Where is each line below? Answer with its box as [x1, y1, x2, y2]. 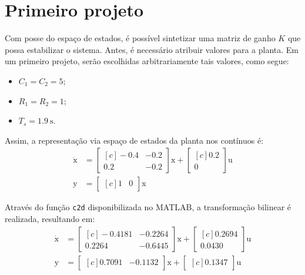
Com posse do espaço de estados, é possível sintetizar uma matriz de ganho [5, 32, 276, 44]
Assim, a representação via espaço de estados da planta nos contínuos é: [5, 134, 264, 146]
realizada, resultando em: [5, 213, 95, 224]
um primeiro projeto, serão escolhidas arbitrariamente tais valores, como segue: [5, 55, 289, 67]
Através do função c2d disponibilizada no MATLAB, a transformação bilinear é [5, 201, 291, 213]
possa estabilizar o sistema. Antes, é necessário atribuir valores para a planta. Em [5, 43, 299, 55]
